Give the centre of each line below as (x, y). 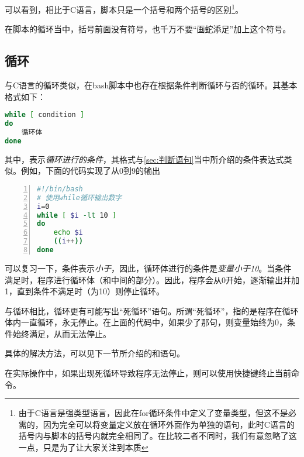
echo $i (68, 233)
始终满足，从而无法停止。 (62, 333)
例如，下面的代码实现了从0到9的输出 (90, 171)
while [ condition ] (45, 115)
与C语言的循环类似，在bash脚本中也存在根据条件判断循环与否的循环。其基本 (151, 85)
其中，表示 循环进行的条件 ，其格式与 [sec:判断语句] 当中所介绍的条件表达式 (144, 159)
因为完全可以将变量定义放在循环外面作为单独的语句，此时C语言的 (169, 424)
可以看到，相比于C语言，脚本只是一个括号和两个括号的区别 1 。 (124, 8)
